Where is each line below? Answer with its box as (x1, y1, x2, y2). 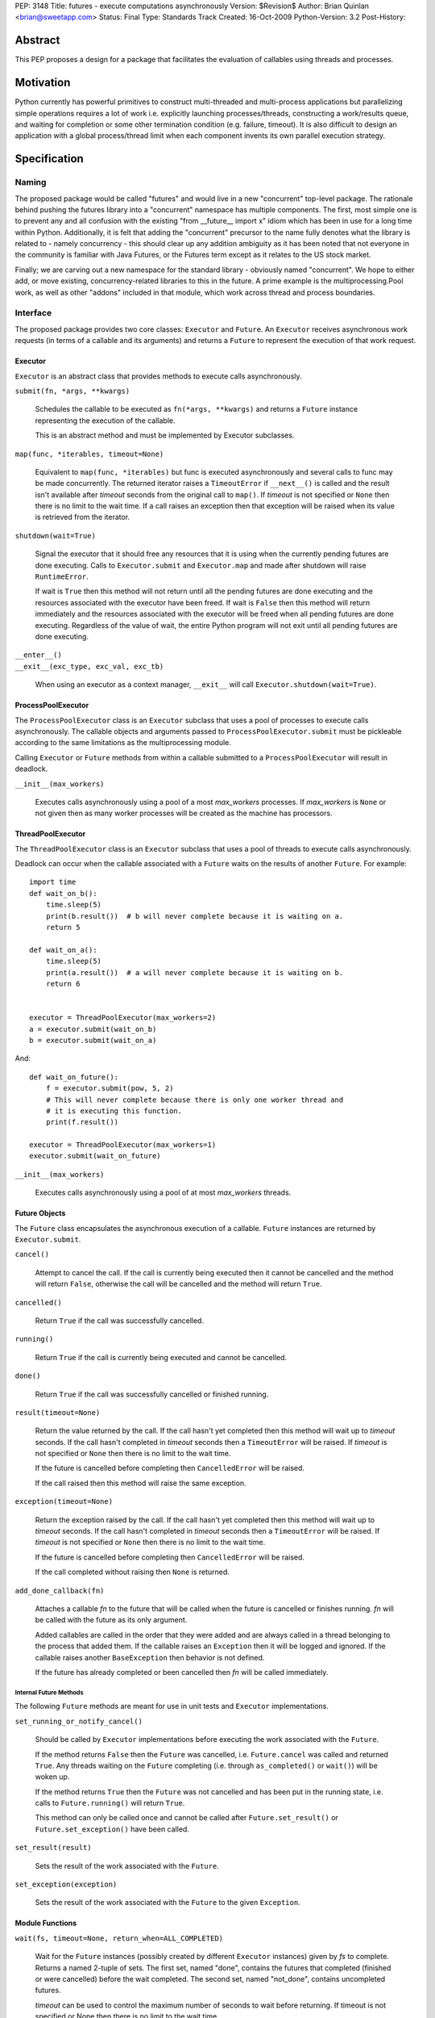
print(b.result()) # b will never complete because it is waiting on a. (45, 911, 344, 920)
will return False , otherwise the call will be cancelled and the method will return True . (35, 1279, 322, 1289)
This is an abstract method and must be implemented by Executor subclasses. (35, 430, 295, 440)
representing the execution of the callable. (35, 416, 176, 425)
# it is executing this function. (45, 1106, 183, 1116)
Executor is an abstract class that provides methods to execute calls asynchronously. (14, 371, 302, 381)
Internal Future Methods (14, 1688, 84, 1697)
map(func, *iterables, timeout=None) (14, 449, 164, 458)
